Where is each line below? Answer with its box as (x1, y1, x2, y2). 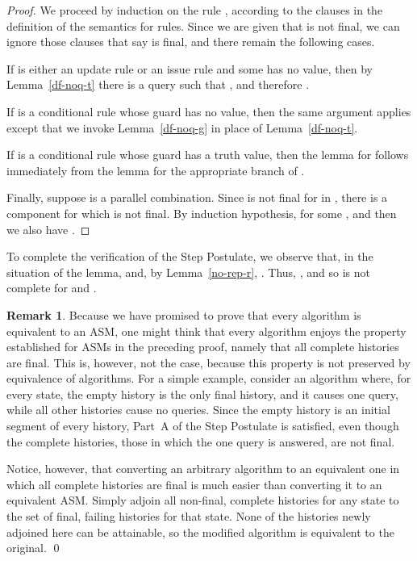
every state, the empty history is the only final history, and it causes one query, (6, 385, 398, 402)
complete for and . (6, 279, 97, 296)
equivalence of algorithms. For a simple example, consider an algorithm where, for (6, 370, 411, 387)
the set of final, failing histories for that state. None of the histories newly (6, 508, 371, 525)
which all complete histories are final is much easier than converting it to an (6, 475, 382, 492)
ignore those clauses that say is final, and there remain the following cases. (6, 33, 375, 50)
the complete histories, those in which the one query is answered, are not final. (6, 433, 395, 450)
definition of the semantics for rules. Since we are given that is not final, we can (6, 17, 400, 34)
